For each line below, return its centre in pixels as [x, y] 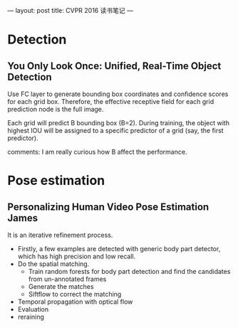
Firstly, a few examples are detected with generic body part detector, [119, 249]
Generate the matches [61, 286]
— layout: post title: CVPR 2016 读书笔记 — [71, 10]
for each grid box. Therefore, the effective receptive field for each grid [111, 101]
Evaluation [33, 309]
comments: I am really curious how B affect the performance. [97, 152]
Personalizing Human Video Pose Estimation [108, 207]
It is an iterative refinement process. [60, 235]
